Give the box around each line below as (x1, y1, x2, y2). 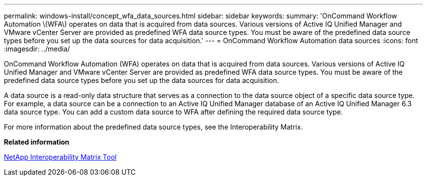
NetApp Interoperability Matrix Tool (4, 153, 116, 161)
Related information (4, 138, 70, 146)
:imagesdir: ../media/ (4, 45, 70, 53)
